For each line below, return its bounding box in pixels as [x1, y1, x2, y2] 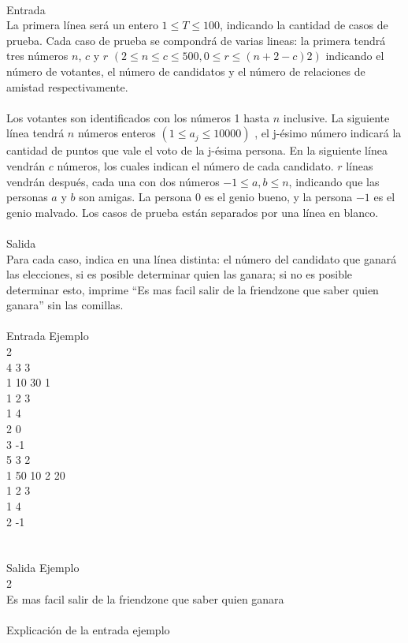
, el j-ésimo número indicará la [254, 125, 402, 141]
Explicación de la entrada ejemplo [6, 621, 170, 637]
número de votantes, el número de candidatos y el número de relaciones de [6, 62, 365, 79]
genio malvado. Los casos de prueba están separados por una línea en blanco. [6, 204, 379, 220]
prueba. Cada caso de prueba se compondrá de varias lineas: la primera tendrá [6, 32, 386, 48]
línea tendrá [6, 125, 65, 141]
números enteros [77, 125, 156, 141]
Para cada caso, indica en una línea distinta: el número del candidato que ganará [6, 250, 397, 267]
